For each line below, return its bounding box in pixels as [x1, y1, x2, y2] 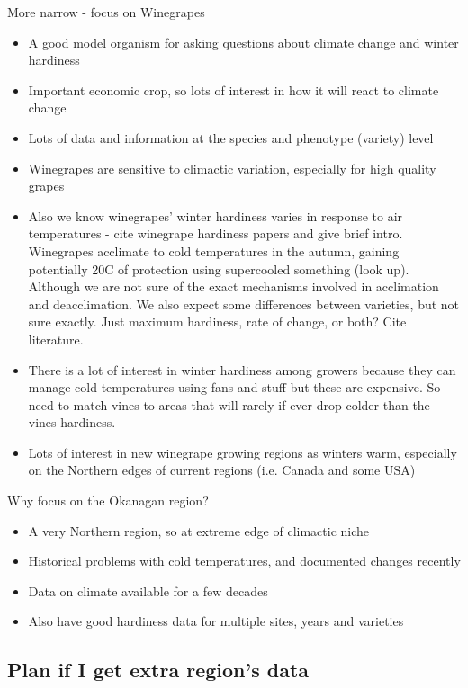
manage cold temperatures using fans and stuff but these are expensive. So [28, 378, 441, 397]
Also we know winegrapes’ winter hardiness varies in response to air [28, 206, 403, 225]
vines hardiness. [28, 413, 116, 432]
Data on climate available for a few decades [28, 581, 268, 600]
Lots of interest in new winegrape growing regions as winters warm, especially [28, 442, 457, 461]
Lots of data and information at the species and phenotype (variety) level [28, 128, 434, 147]
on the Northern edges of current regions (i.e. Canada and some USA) [28, 460, 416, 479]
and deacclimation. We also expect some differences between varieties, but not [28, 294, 460, 313]
